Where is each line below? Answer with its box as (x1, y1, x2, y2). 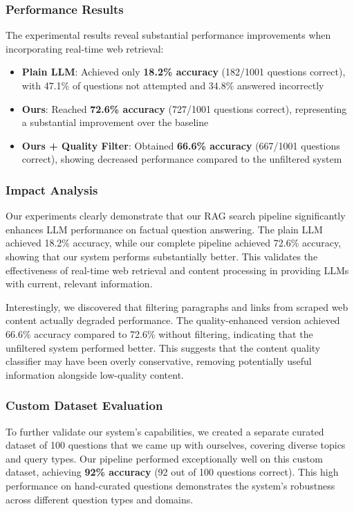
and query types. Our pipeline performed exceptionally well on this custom (6, 451, 323, 465)
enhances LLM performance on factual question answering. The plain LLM (6, 222, 323, 236)
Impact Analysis (6, 181, 98, 198)
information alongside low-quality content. (6, 367, 184, 382)
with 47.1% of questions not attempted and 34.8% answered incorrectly (21, 78, 324, 92)
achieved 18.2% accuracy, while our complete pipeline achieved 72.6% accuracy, (6, 235, 342, 250)
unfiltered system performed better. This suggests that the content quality (6, 340, 321, 355)
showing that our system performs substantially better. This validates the (6, 249, 318, 263)
